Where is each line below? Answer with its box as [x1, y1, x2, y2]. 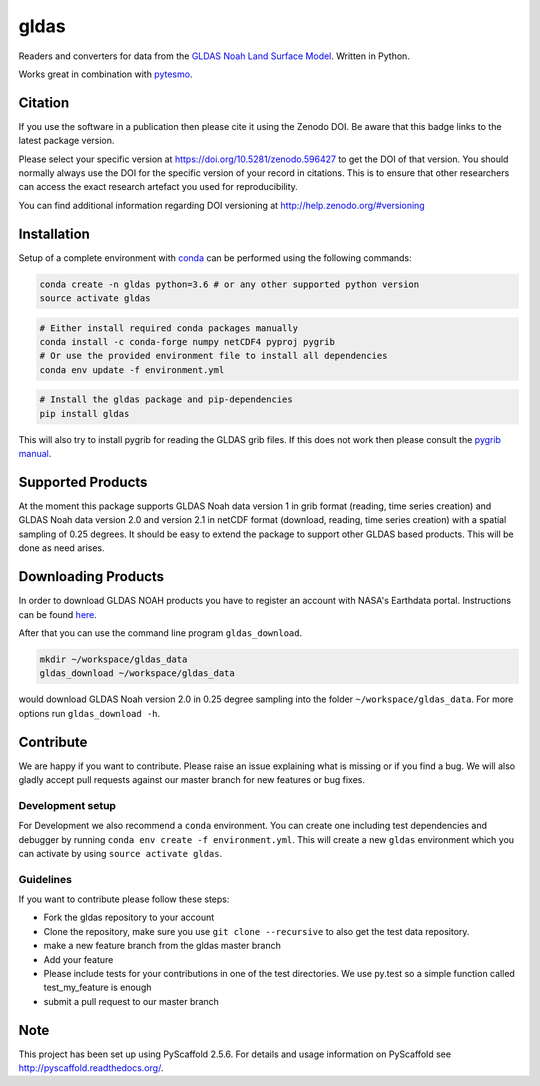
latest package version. [18, 135, 115, 147]
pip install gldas [39, 408, 130, 419]
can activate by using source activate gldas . [18, 847, 223, 859]
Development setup [18, 798, 117, 812]
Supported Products [18, 473, 148, 490]
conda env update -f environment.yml [39, 364, 225, 375]
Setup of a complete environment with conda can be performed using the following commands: [18, 251, 412, 264]
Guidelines [18, 872, 72, 886]
